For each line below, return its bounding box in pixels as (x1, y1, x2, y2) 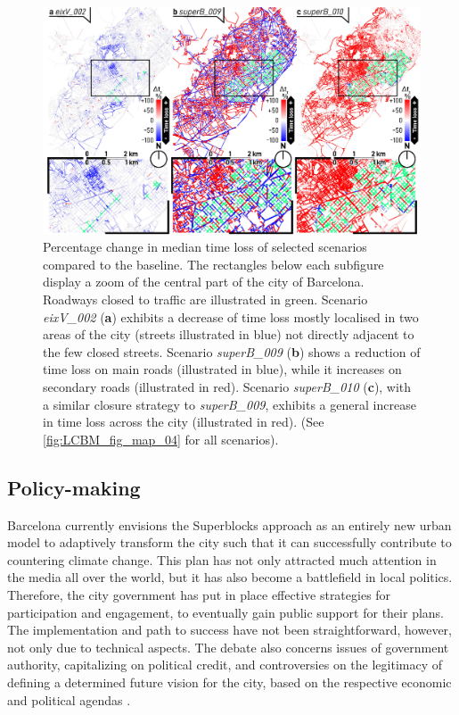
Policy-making (7, 473, 141, 501)
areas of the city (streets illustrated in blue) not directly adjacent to (43, 325, 414, 344)
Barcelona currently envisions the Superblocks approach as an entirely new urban (7, 515, 452, 534)
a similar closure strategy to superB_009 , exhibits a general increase (43, 395, 416, 413)
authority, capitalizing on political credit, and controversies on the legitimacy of (7, 655, 443, 674)
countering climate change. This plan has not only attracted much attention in (7, 550, 437, 569)
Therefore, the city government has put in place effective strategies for (7, 585, 391, 603)
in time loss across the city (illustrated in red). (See (43, 412, 324, 431)
